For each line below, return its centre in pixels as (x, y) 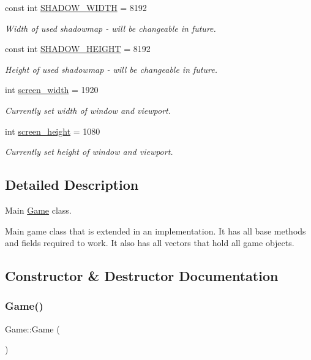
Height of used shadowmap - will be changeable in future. (111, 69)
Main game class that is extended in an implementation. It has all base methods (155, 231)
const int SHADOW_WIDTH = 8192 (76, 7)
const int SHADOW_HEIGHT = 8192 (78, 49)
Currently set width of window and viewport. (88, 110)
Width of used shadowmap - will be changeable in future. (111, 28)
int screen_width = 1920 (52, 90)
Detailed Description (72, 185)
